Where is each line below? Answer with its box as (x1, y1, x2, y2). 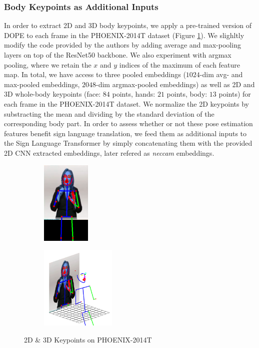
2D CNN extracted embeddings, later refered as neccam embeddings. (4, 147, 214, 158)
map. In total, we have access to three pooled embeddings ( (4, 69, 186, 80)
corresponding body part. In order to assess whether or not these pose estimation (4, 118, 253, 129)
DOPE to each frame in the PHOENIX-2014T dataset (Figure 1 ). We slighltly (4, 30, 244, 40)
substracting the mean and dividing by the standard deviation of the (4, 108, 214, 119)
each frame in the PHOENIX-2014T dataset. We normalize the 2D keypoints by (4, 98, 249, 109)
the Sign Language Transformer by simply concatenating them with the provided (4, 138, 252, 148)
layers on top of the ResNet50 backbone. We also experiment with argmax (4, 50, 231, 60)
